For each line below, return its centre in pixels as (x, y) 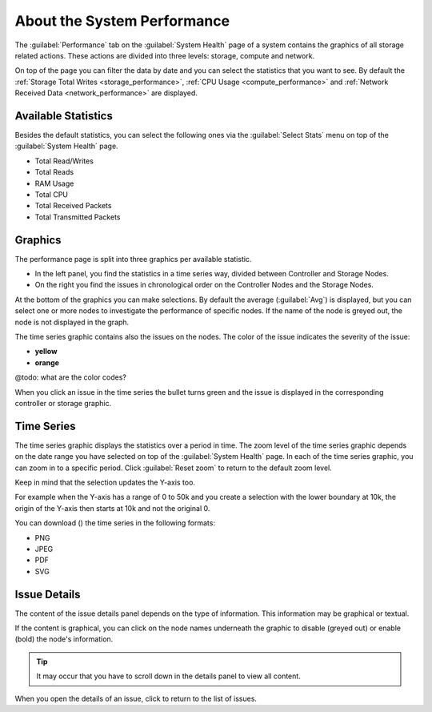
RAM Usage (54, 183)
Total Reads (54, 172)
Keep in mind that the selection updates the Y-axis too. (105, 483)
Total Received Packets (73, 206)
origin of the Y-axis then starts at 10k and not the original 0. (112, 508)
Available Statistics (64, 116)
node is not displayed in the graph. (72, 322)
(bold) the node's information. (64, 639)
